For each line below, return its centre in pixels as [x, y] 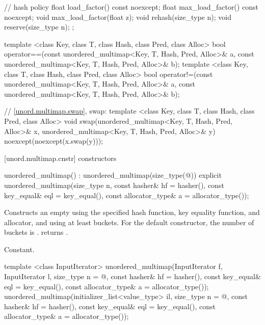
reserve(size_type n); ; [39, 27]
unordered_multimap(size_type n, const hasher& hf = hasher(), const [114, 185]
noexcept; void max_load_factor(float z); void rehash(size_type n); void [118, 17]
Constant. [19, 249]
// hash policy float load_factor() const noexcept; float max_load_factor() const [131, 7]
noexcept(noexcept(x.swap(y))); [54, 141]
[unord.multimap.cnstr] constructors [60, 158]
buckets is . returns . [36, 232]
